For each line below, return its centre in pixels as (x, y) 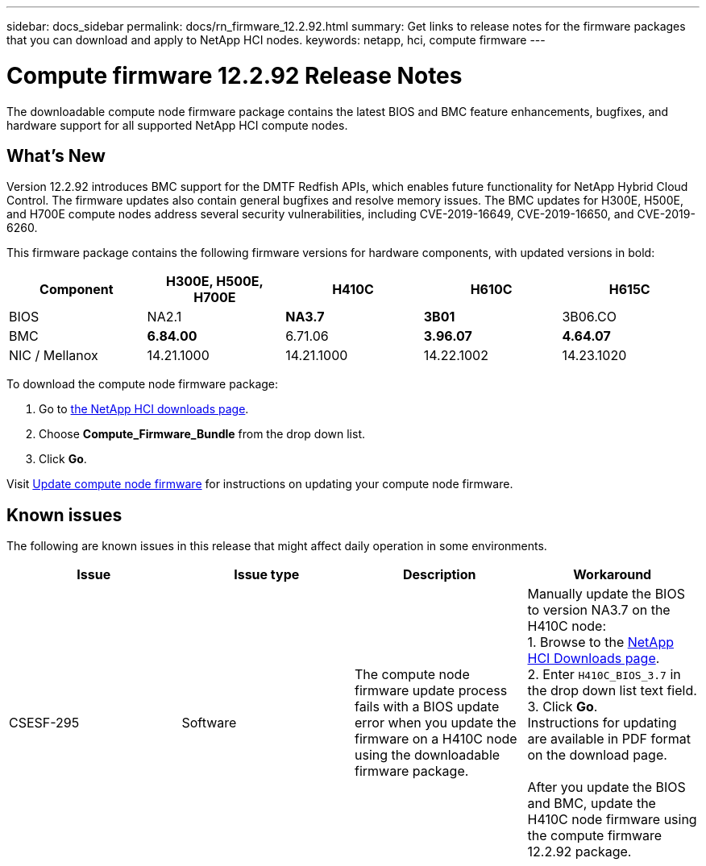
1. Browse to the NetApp (600, 642)
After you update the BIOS (606, 787)
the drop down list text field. (612, 691)
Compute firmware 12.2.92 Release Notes (235, 75)
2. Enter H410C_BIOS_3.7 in (604, 675)
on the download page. (597, 755)
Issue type (267, 575)
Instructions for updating (602, 723)
